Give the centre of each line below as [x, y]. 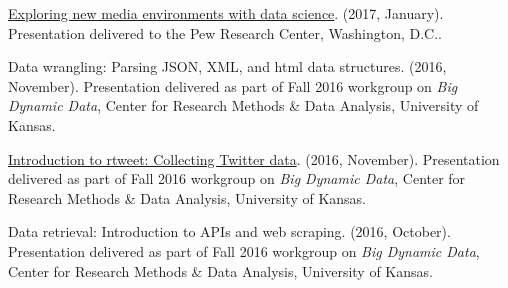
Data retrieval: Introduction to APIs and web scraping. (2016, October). [229, 231]
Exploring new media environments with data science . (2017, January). [226, 13]
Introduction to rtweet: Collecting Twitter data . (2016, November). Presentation [254, 158]
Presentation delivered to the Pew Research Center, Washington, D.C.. [225, 32]
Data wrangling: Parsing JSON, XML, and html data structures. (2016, [227, 66]
